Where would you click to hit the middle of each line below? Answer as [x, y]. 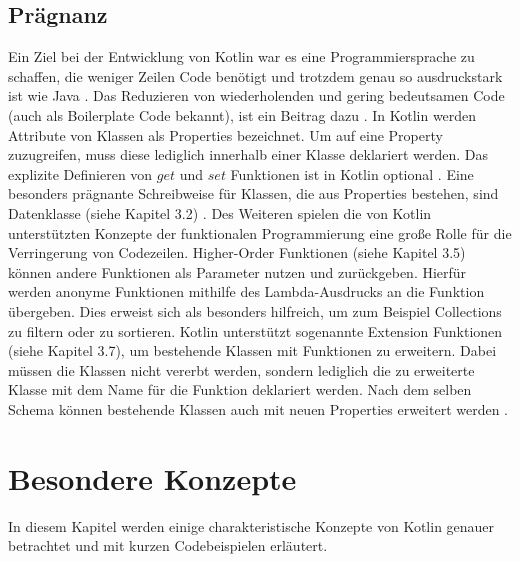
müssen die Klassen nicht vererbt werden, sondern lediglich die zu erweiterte [241, 369]
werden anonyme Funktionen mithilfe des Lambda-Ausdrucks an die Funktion [246, 291]
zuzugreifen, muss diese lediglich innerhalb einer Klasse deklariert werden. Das [248, 154]
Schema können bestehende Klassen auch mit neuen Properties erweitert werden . [258, 408]
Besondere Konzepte [152, 477]
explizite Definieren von [80, 173]
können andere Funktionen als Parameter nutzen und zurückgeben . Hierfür [237, 271]
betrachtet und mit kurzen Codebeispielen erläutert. [168, 545]
